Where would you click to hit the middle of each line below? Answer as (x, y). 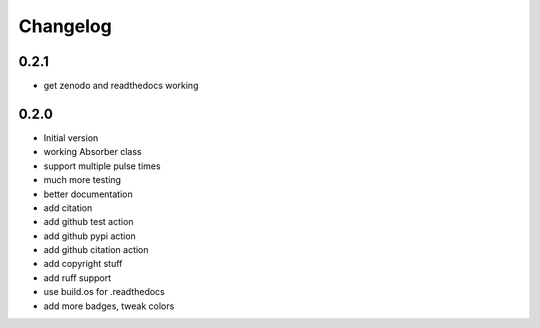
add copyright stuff (83, 264)
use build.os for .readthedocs (104, 292)
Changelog (65, 26)
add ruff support (77, 277)
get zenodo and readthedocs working (121, 86)
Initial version (71, 137)
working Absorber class (92, 152)
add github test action (88, 222)
